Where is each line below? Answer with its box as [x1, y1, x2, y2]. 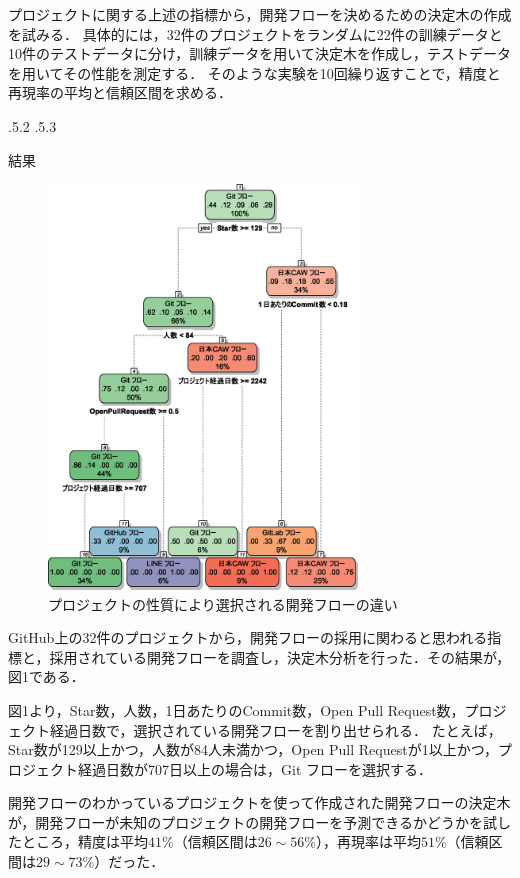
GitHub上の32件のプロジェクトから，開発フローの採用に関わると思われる [8, 627, 488, 648]
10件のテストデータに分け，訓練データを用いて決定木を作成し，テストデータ [8, 43, 511, 64]
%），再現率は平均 [304, 831, 421, 852]
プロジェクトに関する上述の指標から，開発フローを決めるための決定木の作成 [8, 4, 512, 24]
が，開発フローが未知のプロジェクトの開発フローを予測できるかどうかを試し [8, 811, 511, 832]
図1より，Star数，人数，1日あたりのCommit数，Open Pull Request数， [8, 699, 465, 720]
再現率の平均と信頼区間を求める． [8, 82, 232, 103]
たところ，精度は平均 [8, 831, 148, 852]
